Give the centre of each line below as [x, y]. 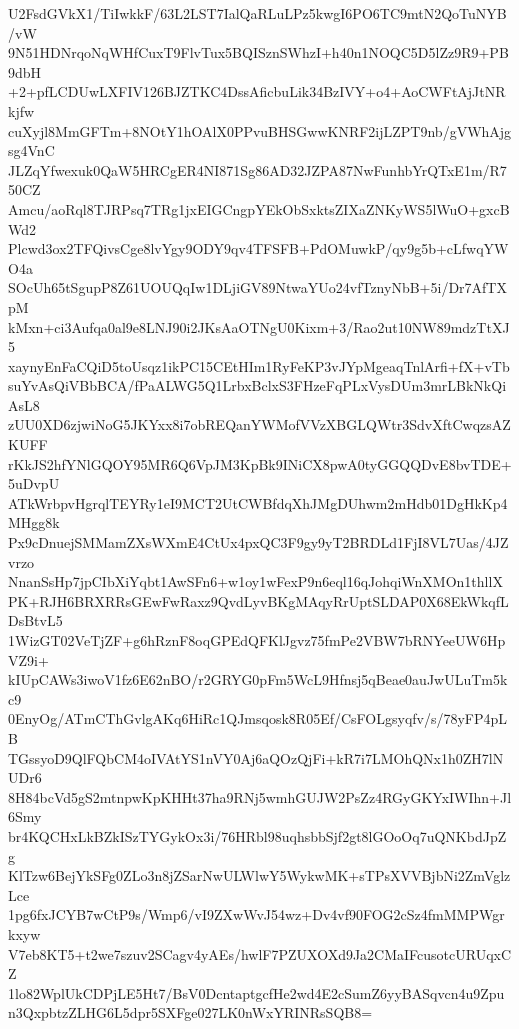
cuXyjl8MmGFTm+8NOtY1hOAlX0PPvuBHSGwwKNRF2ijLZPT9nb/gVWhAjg [260, 130]
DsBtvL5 [35, 620]
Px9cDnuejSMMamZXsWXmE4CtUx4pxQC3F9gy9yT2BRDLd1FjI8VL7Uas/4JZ [258, 542]
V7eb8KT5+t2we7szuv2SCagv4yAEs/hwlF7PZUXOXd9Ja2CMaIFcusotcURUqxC [260, 953]
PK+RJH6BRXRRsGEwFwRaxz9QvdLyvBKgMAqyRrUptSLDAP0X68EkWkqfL [258, 600]
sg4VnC [31, 150]
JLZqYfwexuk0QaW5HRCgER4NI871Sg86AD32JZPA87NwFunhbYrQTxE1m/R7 [257, 169]
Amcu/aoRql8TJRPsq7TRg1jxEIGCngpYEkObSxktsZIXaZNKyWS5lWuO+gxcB [259, 208]
